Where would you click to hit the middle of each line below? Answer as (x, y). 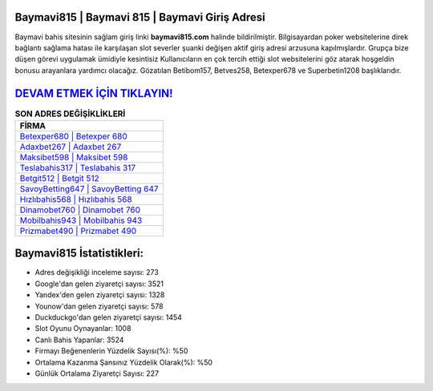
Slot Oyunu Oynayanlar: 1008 (83, 329)
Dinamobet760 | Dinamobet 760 (80, 210)
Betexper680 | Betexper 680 (73, 136)
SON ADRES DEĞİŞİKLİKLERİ (70, 114)
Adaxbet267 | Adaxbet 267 (71, 147)
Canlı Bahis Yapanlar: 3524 (79, 340)
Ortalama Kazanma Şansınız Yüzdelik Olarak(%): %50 (123, 362)
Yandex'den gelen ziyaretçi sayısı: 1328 (100, 295)
